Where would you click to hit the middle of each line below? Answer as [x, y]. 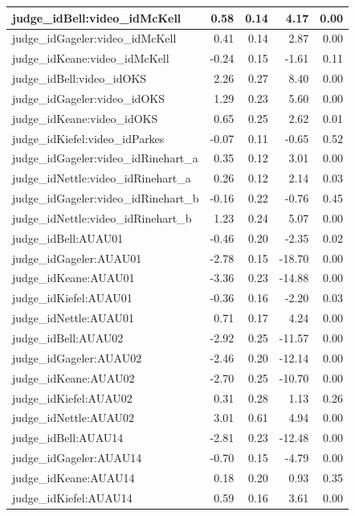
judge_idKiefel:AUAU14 [72, 497]
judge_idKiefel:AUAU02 [72, 397]
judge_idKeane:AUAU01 [73, 278]
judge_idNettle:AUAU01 [73, 318]
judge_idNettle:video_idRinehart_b [102, 217]
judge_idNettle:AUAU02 [73, 418]
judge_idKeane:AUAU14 [73, 477]
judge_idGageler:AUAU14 [77, 458]
